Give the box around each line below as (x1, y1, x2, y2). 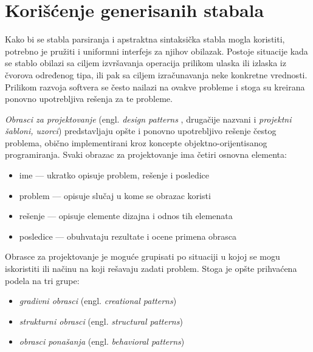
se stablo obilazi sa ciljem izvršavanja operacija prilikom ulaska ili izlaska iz (5, 56, 286, 69)
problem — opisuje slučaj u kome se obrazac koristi (19, 189, 211, 201)
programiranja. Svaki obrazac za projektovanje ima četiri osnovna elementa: (5, 148, 287, 161)
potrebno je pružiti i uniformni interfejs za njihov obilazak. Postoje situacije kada (5, 44, 308, 57)
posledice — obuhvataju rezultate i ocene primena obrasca (19, 229, 237, 242)
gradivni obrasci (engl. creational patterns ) (19, 294, 177, 307)
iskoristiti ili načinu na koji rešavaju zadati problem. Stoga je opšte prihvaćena (5, 262, 297, 275)
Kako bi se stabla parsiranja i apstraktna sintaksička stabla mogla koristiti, (5, 33, 285, 46)
